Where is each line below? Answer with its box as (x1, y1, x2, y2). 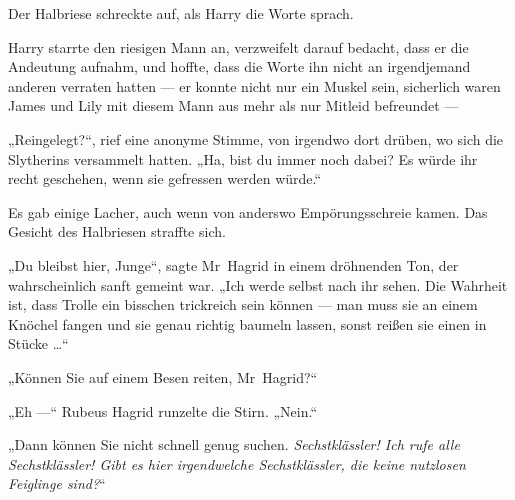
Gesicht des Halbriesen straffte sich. (8, 221, 226, 242)
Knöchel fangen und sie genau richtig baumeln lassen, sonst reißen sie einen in (8, 313, 487, 334)
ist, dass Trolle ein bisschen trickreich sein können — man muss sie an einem (8, 294, 478, 315)
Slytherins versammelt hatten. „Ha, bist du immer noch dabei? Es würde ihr (8, 148, 478, 169)
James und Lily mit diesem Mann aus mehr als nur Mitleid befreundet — (8, 95, 459, 116)
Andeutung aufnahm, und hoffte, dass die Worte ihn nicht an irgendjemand (8, 56, 471, 77)
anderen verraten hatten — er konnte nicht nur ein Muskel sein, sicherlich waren (8, 75, 501, 96)
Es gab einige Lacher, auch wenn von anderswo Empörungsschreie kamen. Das (8, 201, 488, 222)
